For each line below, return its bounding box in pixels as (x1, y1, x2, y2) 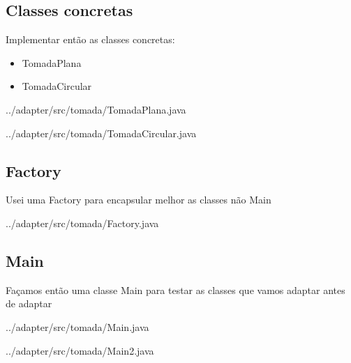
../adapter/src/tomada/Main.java (6, 319, 149, 334)
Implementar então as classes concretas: (6, 32, 175, 47)
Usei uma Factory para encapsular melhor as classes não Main (6, 192, 271, 207)
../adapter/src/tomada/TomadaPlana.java (6, 102, 186, 116)
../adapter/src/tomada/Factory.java (6, 215, 159, 230)
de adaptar (6, 296, 52, 311)
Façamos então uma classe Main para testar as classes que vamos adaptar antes (6, 282, 345, 297)
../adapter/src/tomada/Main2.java (6, 343, 154, 357)
